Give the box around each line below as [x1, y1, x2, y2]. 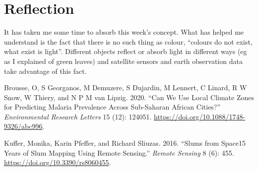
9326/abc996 [4, 121, 43, 131]
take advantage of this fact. [4, 65, 87, 76]
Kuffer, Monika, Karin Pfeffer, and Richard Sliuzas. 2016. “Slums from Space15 [4, 138, 246, 148]
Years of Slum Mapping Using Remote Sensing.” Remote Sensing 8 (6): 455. [4, 147, 234, 158]
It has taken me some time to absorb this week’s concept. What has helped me [4, 27, 244, 37]
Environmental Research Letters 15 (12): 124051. [4, 111, 152, 121]
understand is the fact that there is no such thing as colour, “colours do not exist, [4, 36, 253, 47]
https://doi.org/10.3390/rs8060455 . [4, 157, 111, 168]
